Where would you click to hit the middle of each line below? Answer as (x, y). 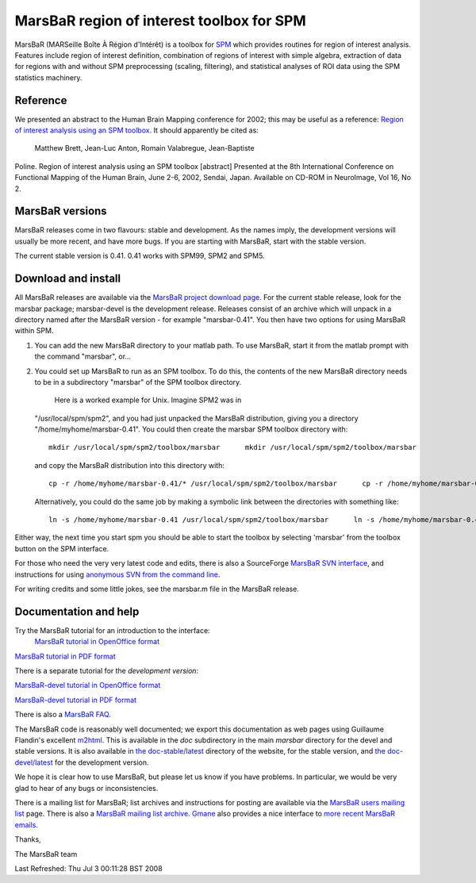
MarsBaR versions (61, 211)
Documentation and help (77, 611)
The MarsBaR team (46, 854)
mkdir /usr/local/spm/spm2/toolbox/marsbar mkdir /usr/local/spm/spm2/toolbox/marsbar (232, 447)
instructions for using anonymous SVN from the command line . (117, 574)
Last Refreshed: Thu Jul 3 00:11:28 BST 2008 (88, 868)
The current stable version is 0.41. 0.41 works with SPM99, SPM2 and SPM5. (140, 256)
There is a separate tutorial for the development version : (106, 671)
